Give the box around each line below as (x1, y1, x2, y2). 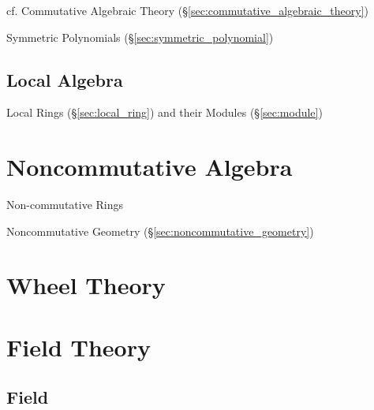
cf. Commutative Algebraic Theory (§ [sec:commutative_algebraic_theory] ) (6, 2, 368, 18)
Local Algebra (6, 67, 123, 91)
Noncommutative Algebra (6, 151, 293, 183)
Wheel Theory (6, 269, 166, 301)
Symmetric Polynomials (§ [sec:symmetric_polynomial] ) (6, 28, 274, 45)
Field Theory (6, 330, 151, 363)
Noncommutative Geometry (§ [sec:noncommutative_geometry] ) (6, 222, 314, 239)
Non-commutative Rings (6, 196, 124, 213)
